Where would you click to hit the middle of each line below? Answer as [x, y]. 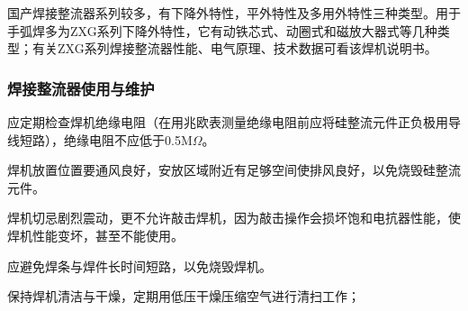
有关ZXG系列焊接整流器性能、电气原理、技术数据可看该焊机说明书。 [234, 48]
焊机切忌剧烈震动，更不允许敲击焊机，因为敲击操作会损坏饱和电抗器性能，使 [234, 218]
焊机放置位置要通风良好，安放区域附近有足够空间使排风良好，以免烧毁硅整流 [234, 170]
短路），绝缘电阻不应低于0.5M [106, 139]
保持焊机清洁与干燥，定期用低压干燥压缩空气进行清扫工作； [184, 296]
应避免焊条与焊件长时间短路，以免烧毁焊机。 [139, 265]
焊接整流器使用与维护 [81, 88]
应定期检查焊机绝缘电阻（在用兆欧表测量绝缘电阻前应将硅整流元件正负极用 [228, 122]
